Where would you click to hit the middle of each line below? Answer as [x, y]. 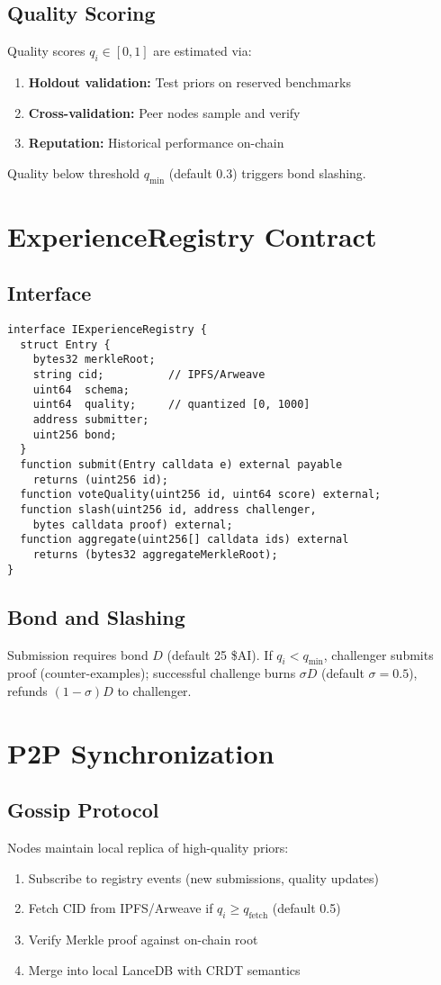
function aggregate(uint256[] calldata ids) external [184, 540]
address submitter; [91, 420]
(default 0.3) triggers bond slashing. [267, 172]
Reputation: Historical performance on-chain [156, 143]
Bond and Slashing [96, 616]
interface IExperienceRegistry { [107, 330]
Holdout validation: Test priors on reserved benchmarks [189, 82]
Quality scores [46, 51]
